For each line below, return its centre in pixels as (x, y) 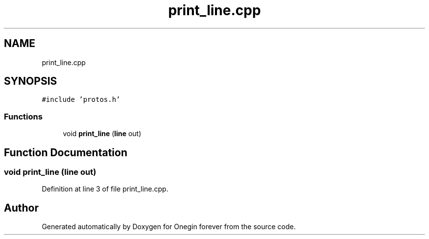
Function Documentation (66, 152)
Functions (23, 116)
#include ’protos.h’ (81, 100)
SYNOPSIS (31, 81)
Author (21, 208)
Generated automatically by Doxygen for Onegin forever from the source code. (169, 227)
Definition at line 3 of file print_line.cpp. (105, 189)
